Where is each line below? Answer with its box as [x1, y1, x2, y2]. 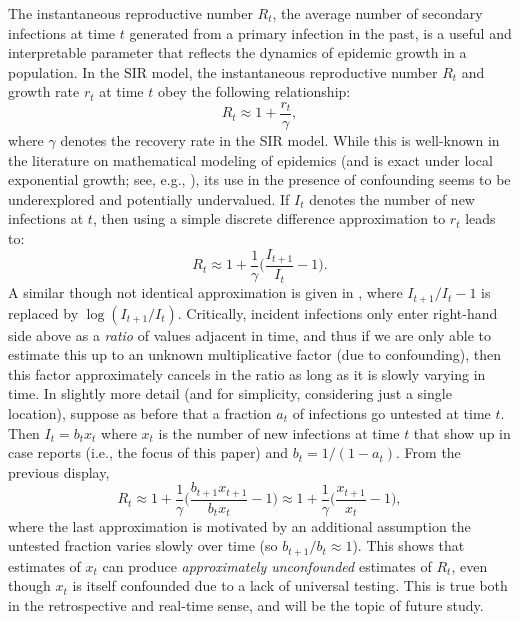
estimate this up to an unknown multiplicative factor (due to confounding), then [8, 344, 501, 365]
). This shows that [352, 535, 465, 556]
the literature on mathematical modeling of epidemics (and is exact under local [8, 149, 493, 170]
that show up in [413, 422, 511, 443]
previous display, [8, 461, 110, 482]
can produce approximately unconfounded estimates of [102, 555, 432, 576]
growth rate [8, 81, 80, 102]
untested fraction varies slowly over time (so [8, 535, 278, 556]
